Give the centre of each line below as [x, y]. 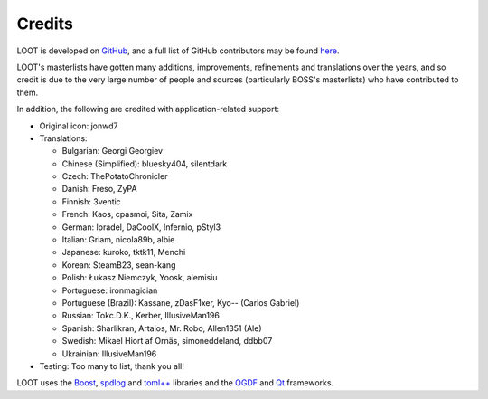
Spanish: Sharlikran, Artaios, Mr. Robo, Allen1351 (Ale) [162, 328]
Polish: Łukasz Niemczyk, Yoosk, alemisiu [140, 278]
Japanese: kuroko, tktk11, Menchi [124, 252]
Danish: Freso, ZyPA [99, 189]
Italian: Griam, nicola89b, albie [118, 240]
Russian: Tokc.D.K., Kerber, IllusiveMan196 [141, 316]
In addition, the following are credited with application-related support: [148, 109]
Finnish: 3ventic [91, 201]
